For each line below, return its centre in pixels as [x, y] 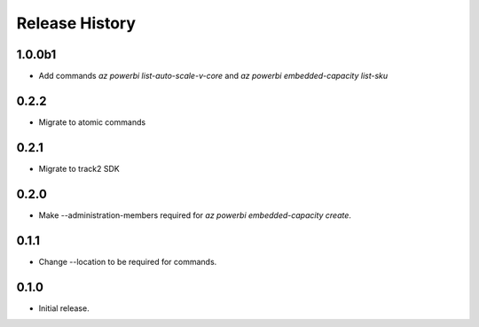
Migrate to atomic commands [92, 122]
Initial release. [64, 308]
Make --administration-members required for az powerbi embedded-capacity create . [195, 215]
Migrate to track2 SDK [79, 168]
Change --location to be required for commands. [128, 261]
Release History [76, 23]
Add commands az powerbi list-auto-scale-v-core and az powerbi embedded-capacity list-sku [213, 76]
